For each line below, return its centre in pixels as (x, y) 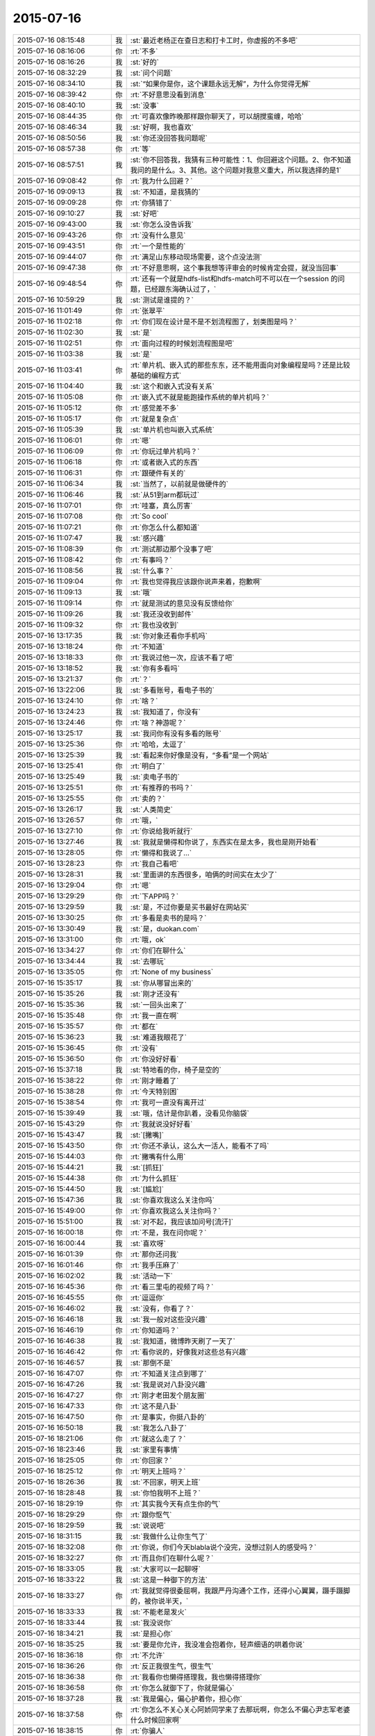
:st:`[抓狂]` (147, 1167)
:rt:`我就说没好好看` (161, 1124)
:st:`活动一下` (151, 1276)
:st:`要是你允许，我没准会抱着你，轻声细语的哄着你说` (217, 1644)
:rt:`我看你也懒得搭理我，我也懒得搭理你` (196, 1677)
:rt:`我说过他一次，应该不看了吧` (182, 658)
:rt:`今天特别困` (155, 1092)
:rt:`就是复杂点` (155, 419)
